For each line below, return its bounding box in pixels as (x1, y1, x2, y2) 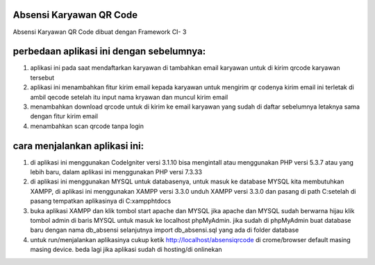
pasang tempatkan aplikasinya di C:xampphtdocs (30, 197, 172, 205)
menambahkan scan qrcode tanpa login (30, 122, 144, 130)
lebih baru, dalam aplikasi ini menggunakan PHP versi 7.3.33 (30, 168, 203, 176)
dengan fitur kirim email (30, 112, 99, 120)
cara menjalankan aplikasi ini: (12, 140, 144, 152)
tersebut (30, 73, 55, 82)
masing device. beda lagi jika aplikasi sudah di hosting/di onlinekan (30, 246, 222, 254)
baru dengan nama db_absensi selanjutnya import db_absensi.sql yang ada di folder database (30, 226, 299, 235)
